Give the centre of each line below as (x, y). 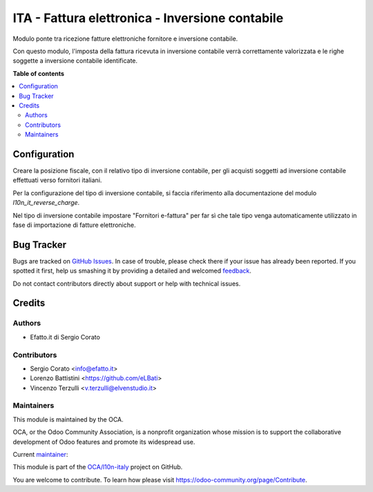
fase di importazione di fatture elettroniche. (74, 225)
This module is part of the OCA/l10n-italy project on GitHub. (98, 467)
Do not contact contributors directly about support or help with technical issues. (127, 284)
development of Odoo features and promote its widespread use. (104, 442)
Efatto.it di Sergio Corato (65, 337)
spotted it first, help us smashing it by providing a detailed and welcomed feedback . (132, 271)
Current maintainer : (40, 454)
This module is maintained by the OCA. (68, 419)
